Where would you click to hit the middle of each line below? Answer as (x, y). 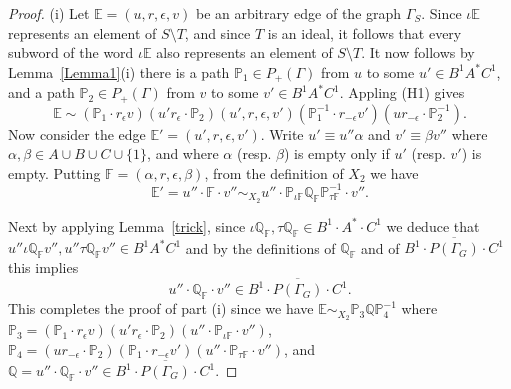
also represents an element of (244, 52)
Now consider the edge (77, 133)
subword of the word (71, 52)
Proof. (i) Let (49, 13)
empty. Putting (54, 172)
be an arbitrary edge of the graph (298, 13)
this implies (43, 267)
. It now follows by (418, 52)
